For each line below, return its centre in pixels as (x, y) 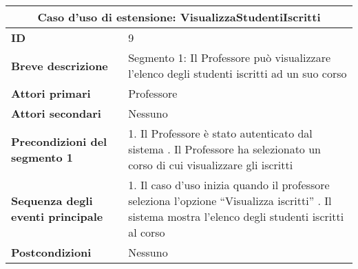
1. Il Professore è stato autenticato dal (220, 133)
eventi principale (57, 216)
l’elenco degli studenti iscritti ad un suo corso (238, 73)
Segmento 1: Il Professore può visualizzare (230, 57)
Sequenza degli (52, 201)
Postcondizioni (51, 252)
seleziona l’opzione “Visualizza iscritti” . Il (230, 201)
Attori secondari (56, 113)
